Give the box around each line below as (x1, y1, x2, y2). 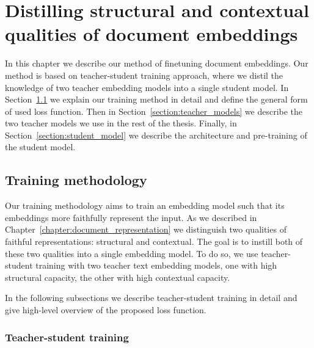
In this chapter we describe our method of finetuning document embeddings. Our (5, 57, 309, 70)
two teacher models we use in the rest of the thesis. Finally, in (5, 117, 237, 129)
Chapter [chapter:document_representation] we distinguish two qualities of (5, 223, 287, 236)
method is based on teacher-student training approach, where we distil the (5, 68, 283, 81)
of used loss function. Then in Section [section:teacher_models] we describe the (5, 104, 303, 117)
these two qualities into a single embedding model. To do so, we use (5, 247, 258, 259)
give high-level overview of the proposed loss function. (5, 303, 206, 316)
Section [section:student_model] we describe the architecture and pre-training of (5, 128, 307, 141)
